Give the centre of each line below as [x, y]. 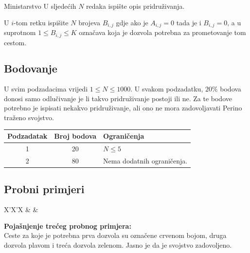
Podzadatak [27, 136]
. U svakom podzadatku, [167, 89]
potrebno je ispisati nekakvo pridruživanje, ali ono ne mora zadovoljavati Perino [123, 108]
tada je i [189, 22]
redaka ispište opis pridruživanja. [135, 6]
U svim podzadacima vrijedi [46, 89]
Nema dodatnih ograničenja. [145, 160]
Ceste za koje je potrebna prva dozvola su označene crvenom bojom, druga [115, 235]
